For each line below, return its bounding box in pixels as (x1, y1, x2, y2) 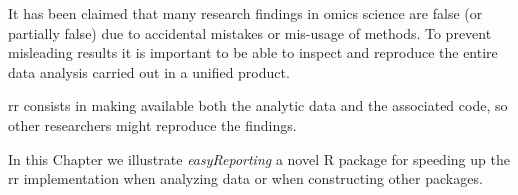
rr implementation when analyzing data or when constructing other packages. (8, 168, 483, 189)
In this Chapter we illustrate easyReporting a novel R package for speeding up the (8, 148, 510, 169)
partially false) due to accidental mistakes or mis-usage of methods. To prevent (8, 22, 492, 43)
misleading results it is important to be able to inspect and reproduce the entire (8, 42, 498, 63)
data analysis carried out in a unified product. (8, 61, 290, 82)
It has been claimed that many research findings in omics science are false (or (8, 3, 483, 23)
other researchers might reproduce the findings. (8, 114, 297, 135)
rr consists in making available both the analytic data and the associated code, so (8, 95, 508, 116)
